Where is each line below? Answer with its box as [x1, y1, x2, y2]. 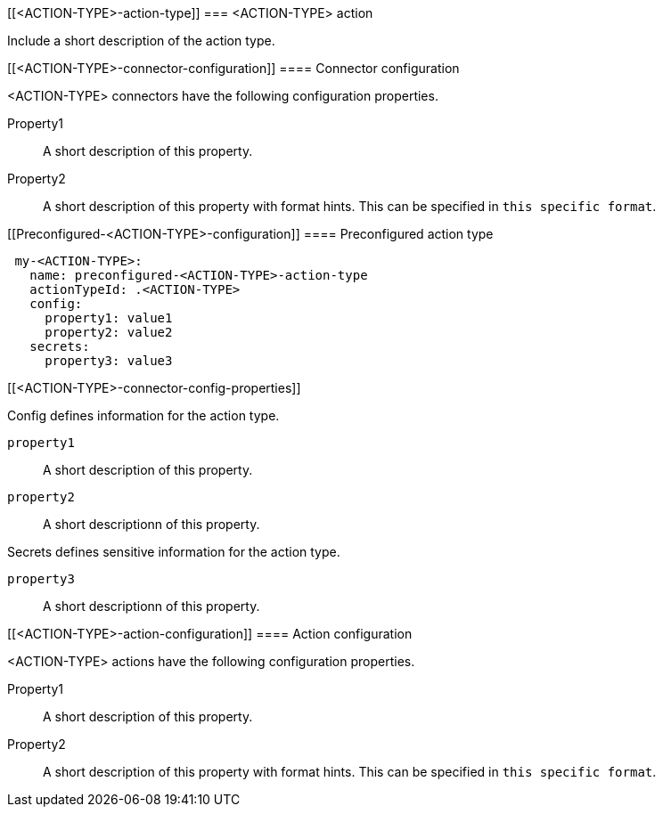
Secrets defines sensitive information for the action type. [7, 544, 340, 559]
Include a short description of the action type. [7, 33, 275, 48]
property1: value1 [45, 311, 173, 325]
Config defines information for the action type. [7, 408, 280, 423]
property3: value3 [45, 354, 173, 368]
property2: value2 [45, 325, 173, 339]
